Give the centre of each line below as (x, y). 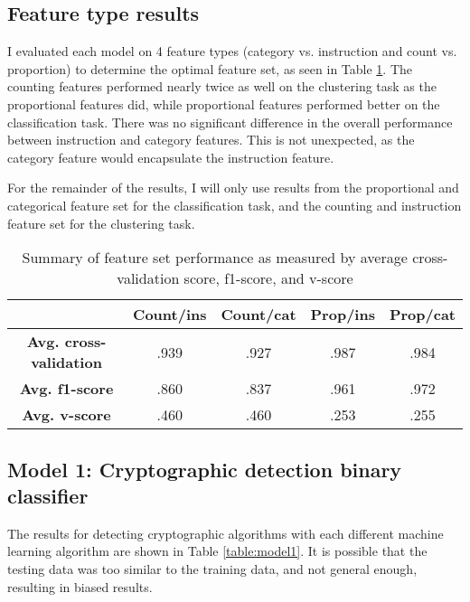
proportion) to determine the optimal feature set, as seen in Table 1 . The (210, 68)
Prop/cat (422, 315)
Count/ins (170, 315)
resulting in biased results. (80, 586)
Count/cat (258, 315)
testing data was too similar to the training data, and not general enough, (212, 568)
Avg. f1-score (66, 389)
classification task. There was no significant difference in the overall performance (230, 122)
